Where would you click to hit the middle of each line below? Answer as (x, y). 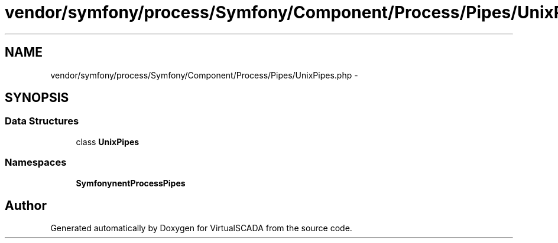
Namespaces (36, 162)
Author (26, 205)
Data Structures (42, 121)
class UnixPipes (108, 142)
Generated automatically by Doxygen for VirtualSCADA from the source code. (201, 228)
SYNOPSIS (37, 98)
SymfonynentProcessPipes (131, 183)
